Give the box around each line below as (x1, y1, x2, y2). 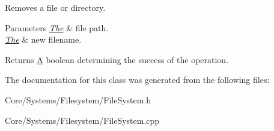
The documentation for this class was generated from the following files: (5, 73, 270, 86)
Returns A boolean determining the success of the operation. (5, 53, 229, 65)
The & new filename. (5, 33, 82, 46)
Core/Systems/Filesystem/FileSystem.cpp (5, 114, 160, 126)
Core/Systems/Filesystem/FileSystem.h (5, 93, 151, 106)
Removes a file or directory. (5, 1, 106, 13)
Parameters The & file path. (5, 21, 109, 34)
